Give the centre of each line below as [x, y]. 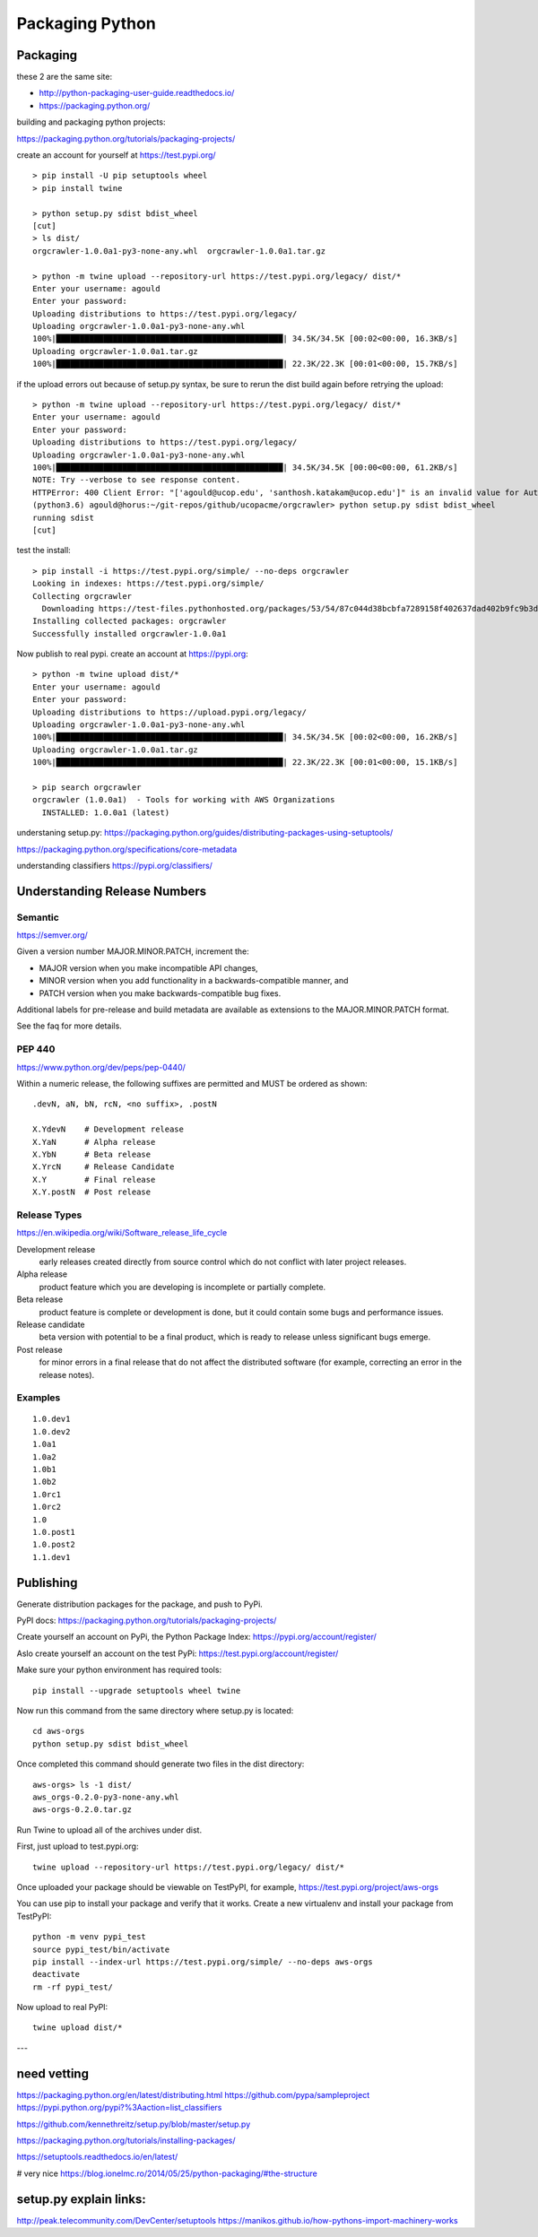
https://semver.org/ [52, 935]
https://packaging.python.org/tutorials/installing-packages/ [126, 2140]
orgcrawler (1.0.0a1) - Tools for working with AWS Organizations [184, 800]
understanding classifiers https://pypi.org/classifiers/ [114, 865]
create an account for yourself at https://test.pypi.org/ [116, 155]
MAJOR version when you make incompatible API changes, [149, 967]
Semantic [38, 917]
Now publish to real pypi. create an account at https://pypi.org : [132, 654]
